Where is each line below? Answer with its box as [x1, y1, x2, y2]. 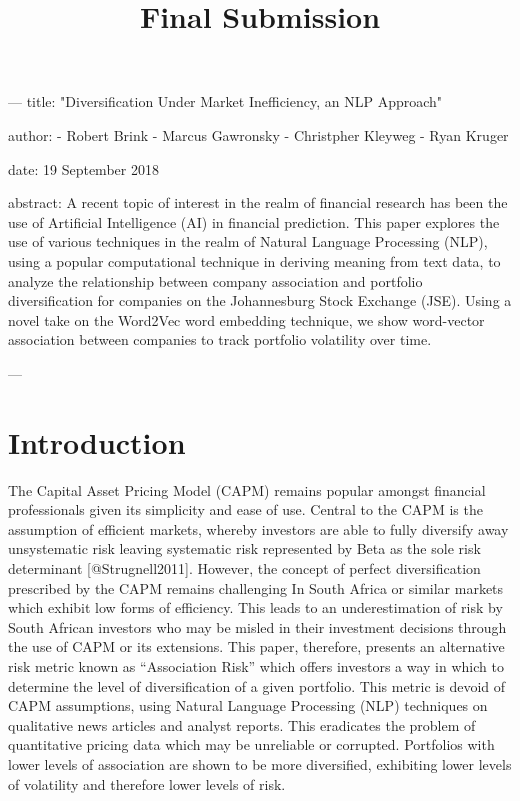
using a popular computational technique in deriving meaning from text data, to [8, 250, 501, 271]
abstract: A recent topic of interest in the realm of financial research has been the [8, 192, 508, 213]
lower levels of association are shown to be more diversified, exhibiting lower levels [8, 753, 512, 774]
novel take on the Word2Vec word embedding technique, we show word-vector [8, 309, 485, 330]
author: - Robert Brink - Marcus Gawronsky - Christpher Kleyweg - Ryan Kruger [8, 124, 509, 145]
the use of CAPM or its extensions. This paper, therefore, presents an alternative [8, 636, 505, 657]
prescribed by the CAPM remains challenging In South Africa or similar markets [8, 577, 504, 598]
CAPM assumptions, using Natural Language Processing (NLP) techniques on [8, 695, 488, 716]
